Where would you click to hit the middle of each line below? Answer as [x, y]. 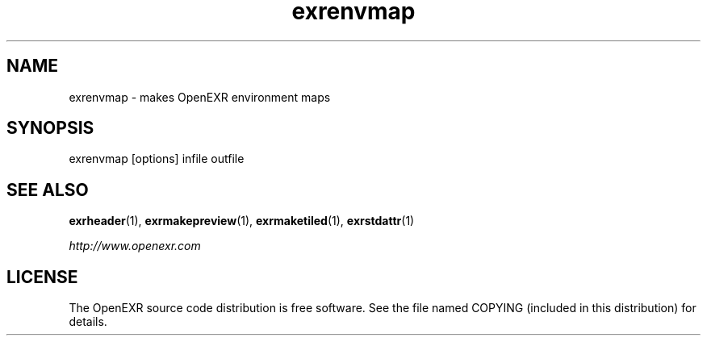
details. [88, 322]
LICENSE [42, 277]
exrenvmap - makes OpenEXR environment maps [200, 97]
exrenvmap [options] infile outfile [157, 159]
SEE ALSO [48, 190]
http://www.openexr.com [135, 246]
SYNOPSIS [50, 128]
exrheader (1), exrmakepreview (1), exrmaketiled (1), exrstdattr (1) [242, 221]
